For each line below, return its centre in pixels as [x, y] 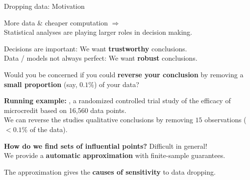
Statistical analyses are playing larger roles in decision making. [98, 32]
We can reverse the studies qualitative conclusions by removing [99, 120]
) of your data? [116, 84]
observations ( [225, 120]
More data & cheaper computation [56, 22]
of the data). [49, 129]
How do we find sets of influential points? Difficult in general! [106, 146]
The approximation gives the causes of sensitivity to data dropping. [110, 171]
